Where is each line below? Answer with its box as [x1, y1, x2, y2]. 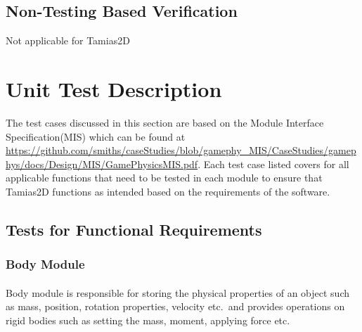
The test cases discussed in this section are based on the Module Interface [6, 115, 324, 129]
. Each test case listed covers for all [198, 156, 349, 171]
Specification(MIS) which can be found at [6, 129, 186, 143]
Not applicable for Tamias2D [6, 33, 130, 48]
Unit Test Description [6, 74, 222, 103]
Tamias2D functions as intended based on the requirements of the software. [6, 184, 330, 198]
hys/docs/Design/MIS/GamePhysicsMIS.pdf [6, 156, 198, 171]
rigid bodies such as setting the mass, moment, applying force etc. [6, 312, 290, 327]
